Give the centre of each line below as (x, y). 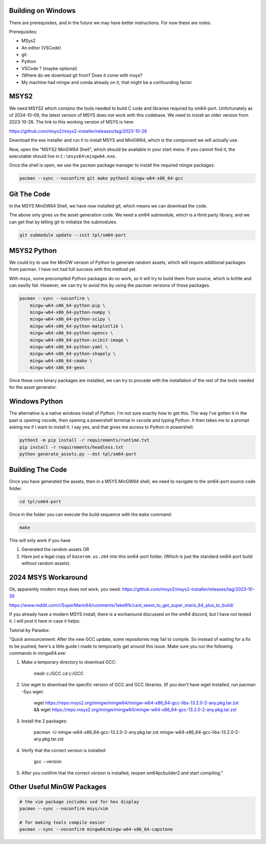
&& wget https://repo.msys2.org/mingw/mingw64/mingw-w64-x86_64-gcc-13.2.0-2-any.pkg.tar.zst (135, 710)
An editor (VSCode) (41, 47)
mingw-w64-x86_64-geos (57, 368)
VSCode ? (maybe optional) (49, 68)
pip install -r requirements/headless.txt (71, 447)
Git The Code (30, 194)
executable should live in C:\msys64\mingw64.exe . (63, 156)
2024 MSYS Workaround (49, 577)
